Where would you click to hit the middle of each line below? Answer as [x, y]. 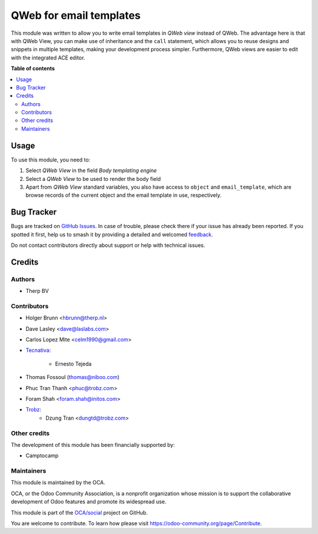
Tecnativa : [38, 350]
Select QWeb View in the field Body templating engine [91, 170]
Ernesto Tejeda [73, 364]
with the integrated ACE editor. [48, 57]
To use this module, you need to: [51, 160]
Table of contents [33, 68]
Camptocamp [42, 456]
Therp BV [37, 291]
